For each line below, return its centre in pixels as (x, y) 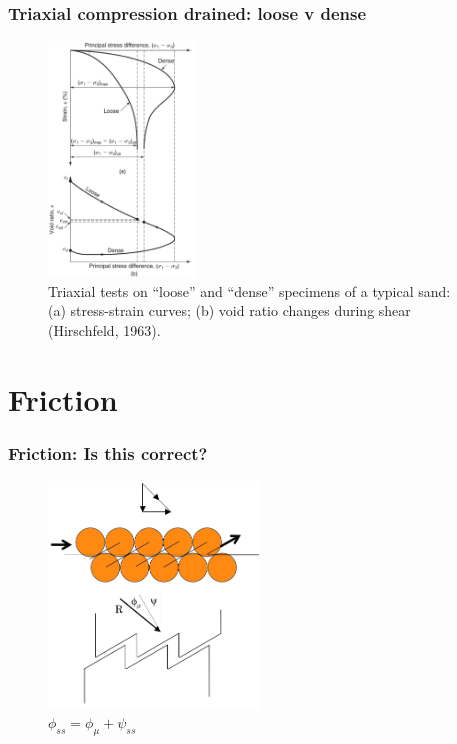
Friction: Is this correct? (108, 452)
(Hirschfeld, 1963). (104, 329)
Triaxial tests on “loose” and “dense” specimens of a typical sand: (249, 290)
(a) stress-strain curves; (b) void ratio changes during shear (229, 310)
